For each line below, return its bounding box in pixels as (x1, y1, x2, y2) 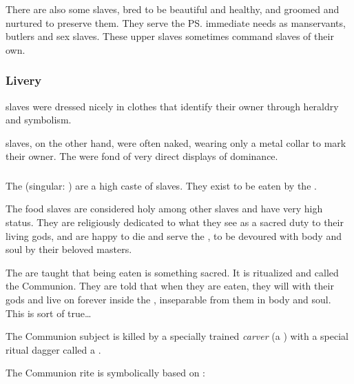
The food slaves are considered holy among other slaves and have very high (6, 201, 323, 216)
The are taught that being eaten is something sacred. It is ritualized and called (6, 265, 339, 279)
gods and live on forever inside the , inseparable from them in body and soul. (6, 292, 331, 307)
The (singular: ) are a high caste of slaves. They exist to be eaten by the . (6, 178, 317, 192)
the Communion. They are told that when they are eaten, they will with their (6, 279, 334, 293)
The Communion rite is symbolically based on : (6, 365, 205, 380)
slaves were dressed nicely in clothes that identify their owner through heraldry (6, 99, 339, 113)
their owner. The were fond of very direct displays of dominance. (6, 149, 278, 163)
